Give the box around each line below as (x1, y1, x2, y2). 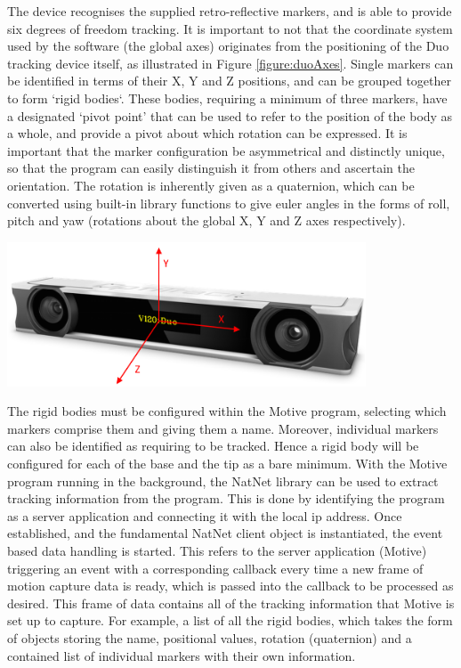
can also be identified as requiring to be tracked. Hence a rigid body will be (7, 436, 419, 455)
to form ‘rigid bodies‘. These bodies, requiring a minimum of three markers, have (7, 88, 448, 107)
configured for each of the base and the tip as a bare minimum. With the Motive (7, 454, 448, 473)
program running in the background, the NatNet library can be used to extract (7, 471, 439, 490)
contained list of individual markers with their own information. (7, 646, 356, 664)
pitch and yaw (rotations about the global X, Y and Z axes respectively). (7, 211, 406, 230)
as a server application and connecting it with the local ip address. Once (7, 506, 402, 525)
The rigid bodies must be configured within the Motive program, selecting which (7, 402, 447, 420)
